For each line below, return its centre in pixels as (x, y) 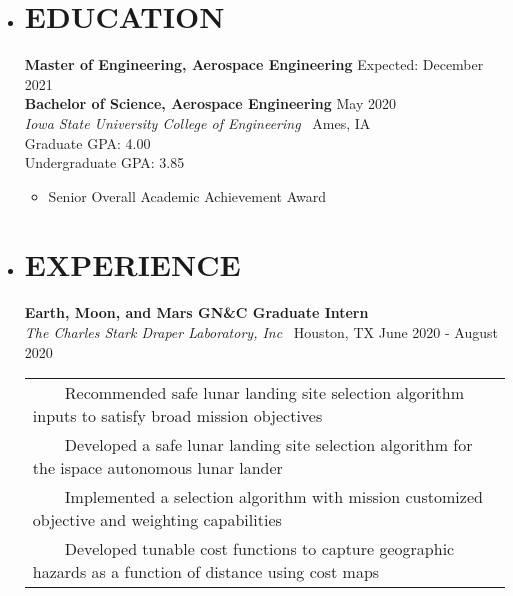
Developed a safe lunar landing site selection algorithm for (268, 445)
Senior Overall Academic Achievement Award (187, 195)
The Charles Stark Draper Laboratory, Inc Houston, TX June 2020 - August (261, 332)
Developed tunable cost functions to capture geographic (259, 549)
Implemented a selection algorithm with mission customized (273, 497)
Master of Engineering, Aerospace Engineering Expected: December (254, 64)
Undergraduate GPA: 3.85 (104, 162)
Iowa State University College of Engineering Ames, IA (197, 122)
